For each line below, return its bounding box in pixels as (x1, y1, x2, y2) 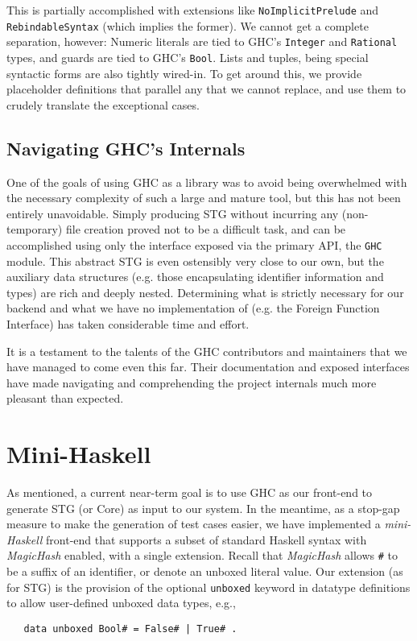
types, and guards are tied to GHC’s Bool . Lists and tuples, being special (6, 48, 369, 65)
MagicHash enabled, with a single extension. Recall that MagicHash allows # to (6, 547, 398, 564)
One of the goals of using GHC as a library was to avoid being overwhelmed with (6, 173, 407, 190)
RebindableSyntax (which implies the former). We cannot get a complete (6, 17, 369, 34)
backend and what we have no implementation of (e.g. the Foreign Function (6, 300, 380, 316)
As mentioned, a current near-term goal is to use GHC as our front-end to (6, 484, 373, 501)
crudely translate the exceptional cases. (6, 96, 200, 113)
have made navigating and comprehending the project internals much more (6, 374, 377, 391)
